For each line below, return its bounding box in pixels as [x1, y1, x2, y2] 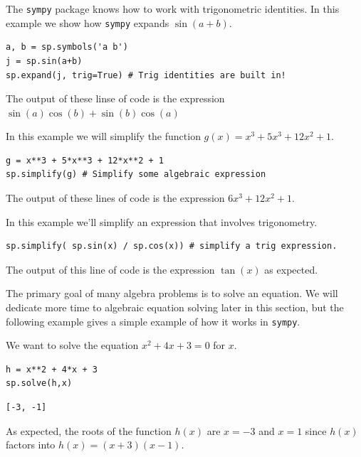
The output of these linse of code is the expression [6, 91, 225, 106]
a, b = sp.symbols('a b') [6, 42, 128, 53]
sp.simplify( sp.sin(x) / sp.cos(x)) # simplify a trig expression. [6, 241, 338, 252]
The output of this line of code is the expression [6, 262, 215, 276]
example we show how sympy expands [6, 15, 169, 30]
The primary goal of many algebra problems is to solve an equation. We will [6, 286, 338, 301]
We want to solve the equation [6, 338, 139, 353]
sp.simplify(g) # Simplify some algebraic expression [6, 169, 266, 180]
